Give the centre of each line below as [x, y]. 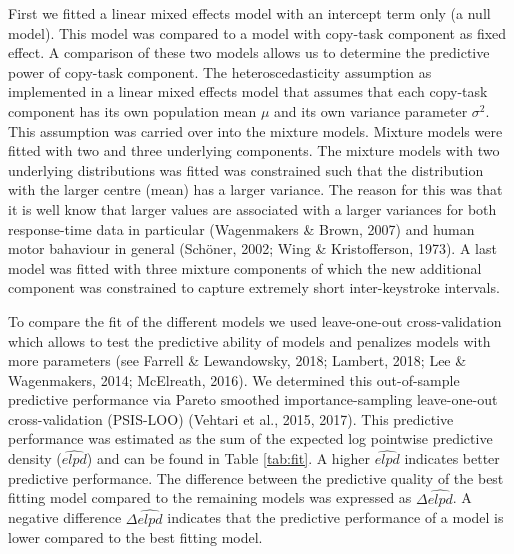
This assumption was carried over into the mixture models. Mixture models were [255, 130]
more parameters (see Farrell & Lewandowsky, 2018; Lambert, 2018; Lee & [237, 360]
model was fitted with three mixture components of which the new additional [245, 267]
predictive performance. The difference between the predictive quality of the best [256, 477]
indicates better [452, 458]
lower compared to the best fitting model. [135, 537]
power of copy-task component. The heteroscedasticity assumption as [220, 71]
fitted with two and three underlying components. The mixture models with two [254, 150]
